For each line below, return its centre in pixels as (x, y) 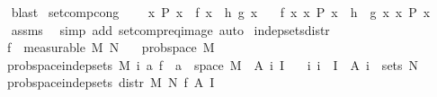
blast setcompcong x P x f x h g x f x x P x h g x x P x (221, 12)
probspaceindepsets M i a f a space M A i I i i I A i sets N (213, 64)
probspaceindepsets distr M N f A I (111, 82)
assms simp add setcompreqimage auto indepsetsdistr (170, 29)
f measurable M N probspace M (111, 47)
